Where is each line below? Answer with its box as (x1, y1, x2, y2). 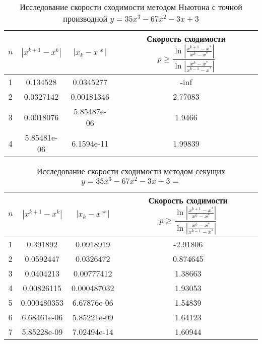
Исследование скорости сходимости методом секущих (37, 165, 225, 177)
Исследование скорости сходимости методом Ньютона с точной (20, 1, 242, 13)
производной (63, 13, 108, 24)
